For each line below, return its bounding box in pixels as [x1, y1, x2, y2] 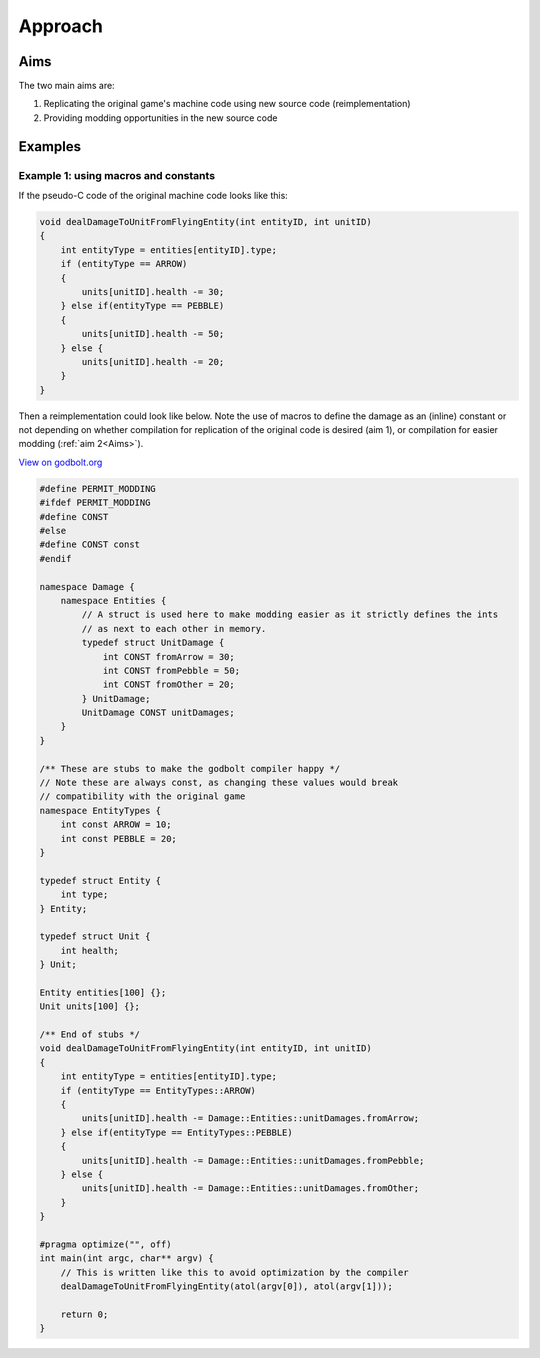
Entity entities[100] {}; [39, 986, 167, 998]
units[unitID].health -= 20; [81, 356, 225, 367]
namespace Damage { [39, 581, 135, 592]
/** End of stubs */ [39, 1029, 140, 1040]
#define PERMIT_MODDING [39, 483, 157, 494]
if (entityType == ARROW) [60, 258, 188, 270]
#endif [39, 553, 72, 564]
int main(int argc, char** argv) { [39, 1253, 214, 1264]
